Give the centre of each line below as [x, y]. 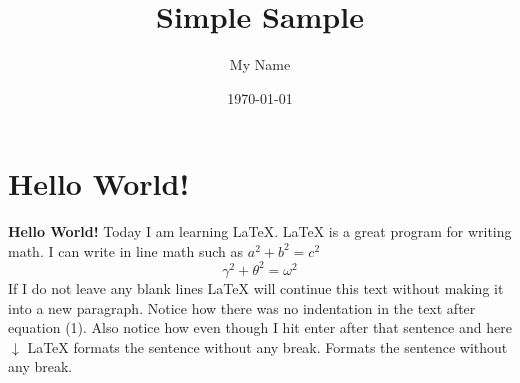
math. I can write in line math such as [126, 250]
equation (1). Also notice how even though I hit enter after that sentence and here [260, 327]
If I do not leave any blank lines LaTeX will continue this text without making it [256, 287]
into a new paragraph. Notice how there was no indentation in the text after [242, 307]
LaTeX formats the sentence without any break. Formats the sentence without [267, 346]
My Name [260, 64]
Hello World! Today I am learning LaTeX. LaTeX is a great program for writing [260, 231]
